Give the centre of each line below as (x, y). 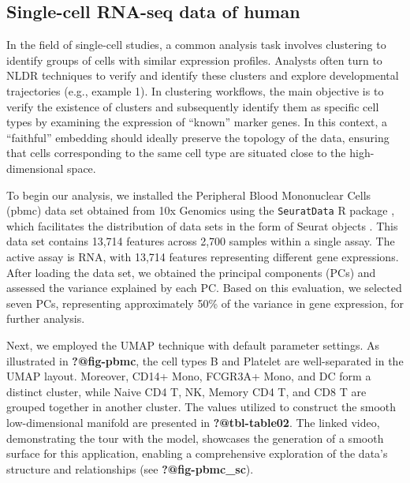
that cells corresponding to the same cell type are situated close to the (176, 153)
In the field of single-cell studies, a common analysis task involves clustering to (196, 45)
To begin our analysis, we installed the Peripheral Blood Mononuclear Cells (189, 195)
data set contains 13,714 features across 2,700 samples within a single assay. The (201, 241)
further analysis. (46, 318)
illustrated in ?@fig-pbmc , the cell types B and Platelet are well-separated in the (205, 360)
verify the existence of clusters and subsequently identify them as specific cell (193, 106)
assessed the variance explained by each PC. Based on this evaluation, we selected (204, 288)
